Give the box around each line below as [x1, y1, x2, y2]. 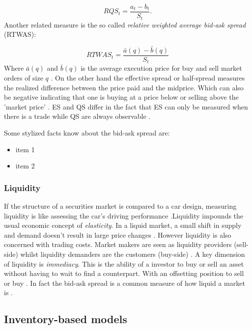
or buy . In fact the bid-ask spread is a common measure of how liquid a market [4, 277, 245, 288]
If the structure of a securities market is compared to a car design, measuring [4, 201, 237, 211]
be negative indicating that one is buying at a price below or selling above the [4, 92, 239, 102]
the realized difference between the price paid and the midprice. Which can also [4, 82, 244, 92]
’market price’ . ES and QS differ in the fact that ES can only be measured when [4, 101, 248, 111]
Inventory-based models [4, 311, 127, 327]
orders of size [4, 73, 43, 83]
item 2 [15, 161, 35, 171]
